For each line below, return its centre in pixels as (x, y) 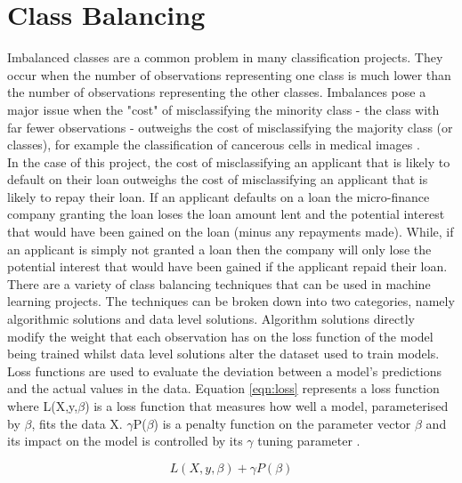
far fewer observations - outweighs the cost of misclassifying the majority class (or (230, 127)
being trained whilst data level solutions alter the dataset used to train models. (223, 354)
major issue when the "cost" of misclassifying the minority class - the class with (223, 109)
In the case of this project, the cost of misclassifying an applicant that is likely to (229, 161)
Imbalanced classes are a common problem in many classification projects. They (225, 57)
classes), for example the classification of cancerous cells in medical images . (214, 145)
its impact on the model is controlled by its (125, 441)
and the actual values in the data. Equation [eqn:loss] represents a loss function (223, 388)
